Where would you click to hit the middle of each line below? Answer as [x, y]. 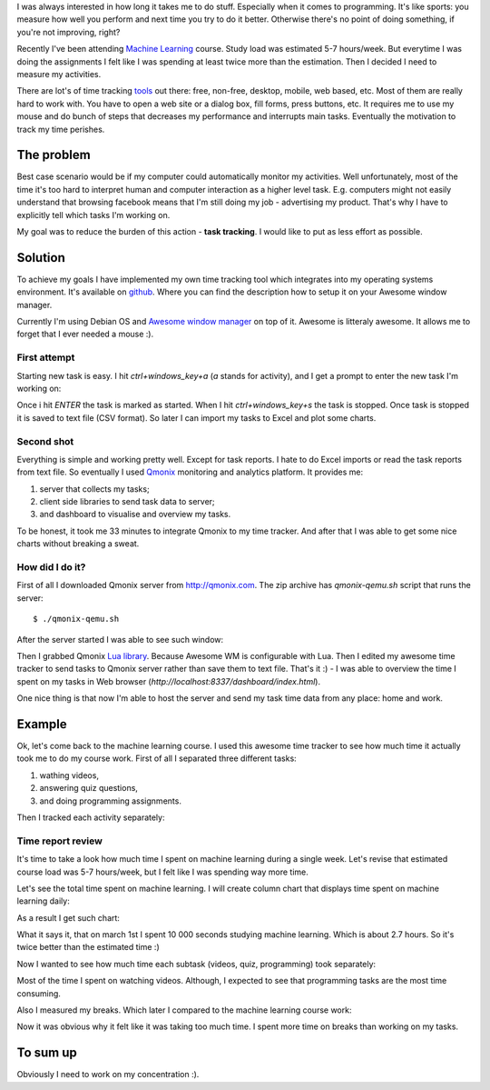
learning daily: [43, 901]
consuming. [39, 993]
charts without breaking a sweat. [78, 544]
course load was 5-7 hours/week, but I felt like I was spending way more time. [162, 872]
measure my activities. [59, 74]
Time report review [60, 841]
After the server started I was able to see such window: [120, 639]
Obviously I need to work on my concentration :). [108, 1075]
